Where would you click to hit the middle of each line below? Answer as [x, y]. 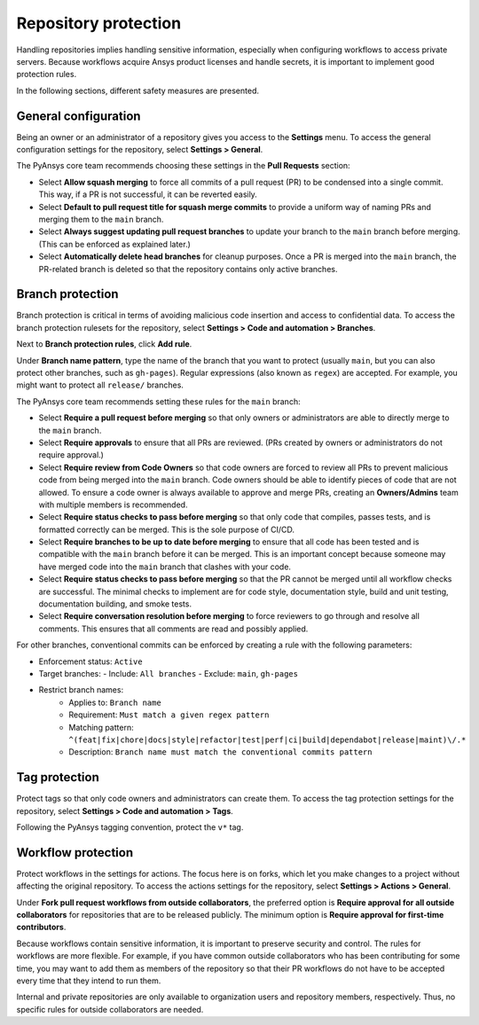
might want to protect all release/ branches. [100, 385]
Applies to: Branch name [115, 702]
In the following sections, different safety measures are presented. [137, 90]
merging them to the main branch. [101, 219]
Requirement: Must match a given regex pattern [169, 715]
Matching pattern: [101, 727]
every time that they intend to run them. [89, 981]
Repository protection [99, 23]
